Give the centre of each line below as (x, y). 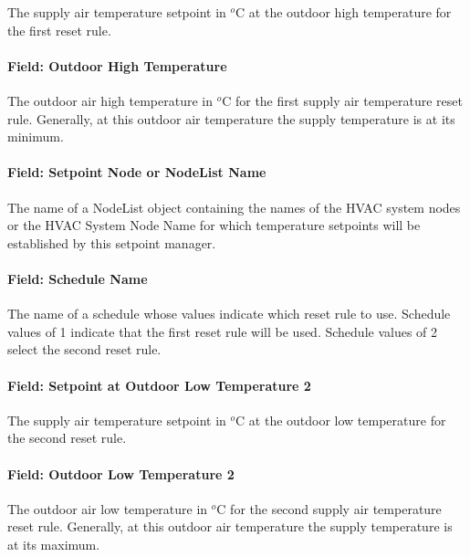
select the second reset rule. (84, 349)
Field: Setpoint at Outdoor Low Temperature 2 (159, 385)
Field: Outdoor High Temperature (117, 65)
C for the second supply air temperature (329, 508)
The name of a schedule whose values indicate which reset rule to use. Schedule (229, 314)
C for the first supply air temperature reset (342, 100)
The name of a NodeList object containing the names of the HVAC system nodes (234, 207)
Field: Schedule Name (78, 278)
